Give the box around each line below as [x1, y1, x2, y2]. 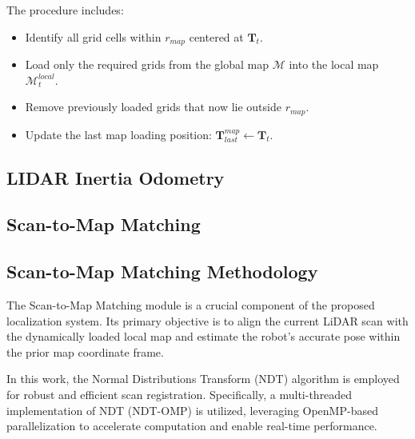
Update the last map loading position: [25, 126, 212, 142]
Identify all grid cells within [25, 28, 162, 45]
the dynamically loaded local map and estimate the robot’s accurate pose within [6, 328, 401, 345]
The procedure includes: [6, 2, 124, 18]
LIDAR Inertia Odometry [6, 165, 225, 190]
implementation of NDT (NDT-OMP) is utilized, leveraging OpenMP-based [6, 401, 378, 418]
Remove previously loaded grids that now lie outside [25, 98, 281, 115]
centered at [189, 28, 244, 45]
